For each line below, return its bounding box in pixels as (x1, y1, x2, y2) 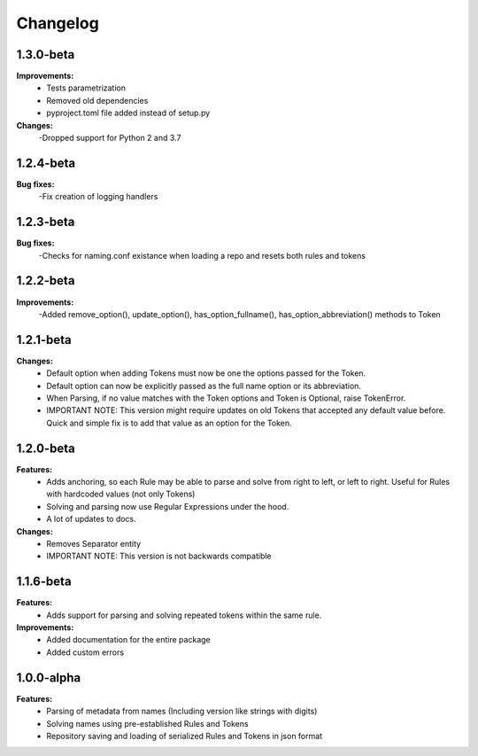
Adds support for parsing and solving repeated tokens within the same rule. (46, 610, 322, 620)
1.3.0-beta (16, 47, 75, 62)
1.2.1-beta (16, 332, 73, 347)
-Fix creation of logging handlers (38, 191, 158, 202)
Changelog (16, 13, 99, 33)
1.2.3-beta (16, 214, 75, 230)
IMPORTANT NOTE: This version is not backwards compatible (46, 550, 272, 562)
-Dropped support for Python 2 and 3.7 (38, 133, 181, 144)
